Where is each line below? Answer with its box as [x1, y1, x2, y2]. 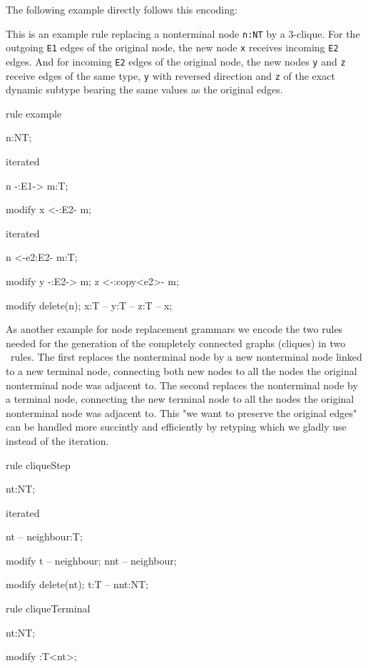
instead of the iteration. [6, 433, 109, 448]
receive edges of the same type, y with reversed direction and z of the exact [6, 68, 335, 83]
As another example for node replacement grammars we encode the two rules [6, 322, 343, 336]
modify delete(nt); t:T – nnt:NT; [6, 577, 148, 592]
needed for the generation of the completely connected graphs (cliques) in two [6, 335, 346, 350]
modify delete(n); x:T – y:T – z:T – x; [6, 297, 173, 312]
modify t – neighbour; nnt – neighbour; [6, 553, 177, 567]
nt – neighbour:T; [6, 529, 83, 544]
